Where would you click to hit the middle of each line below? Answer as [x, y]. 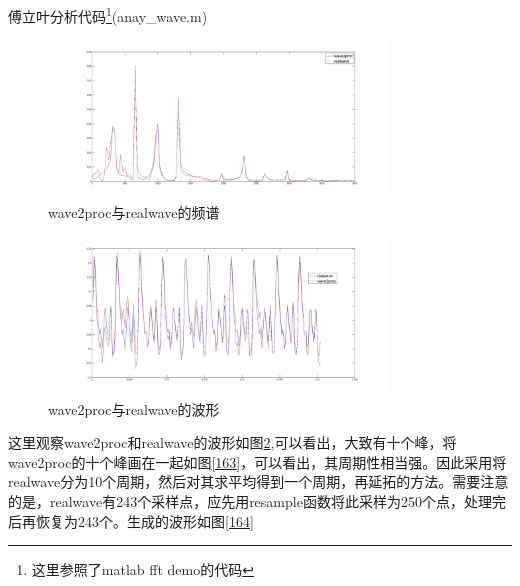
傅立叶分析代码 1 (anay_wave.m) [108, 14]
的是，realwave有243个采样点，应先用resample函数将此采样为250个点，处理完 [257, 501]
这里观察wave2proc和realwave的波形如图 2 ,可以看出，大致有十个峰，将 [232, 442]
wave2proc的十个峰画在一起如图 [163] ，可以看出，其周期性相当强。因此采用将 [257, 461]
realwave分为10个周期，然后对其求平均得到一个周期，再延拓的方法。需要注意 [258, 481]
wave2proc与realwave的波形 [134, 408]
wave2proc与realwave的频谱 [134, 212]
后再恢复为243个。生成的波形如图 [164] [131, 520]
